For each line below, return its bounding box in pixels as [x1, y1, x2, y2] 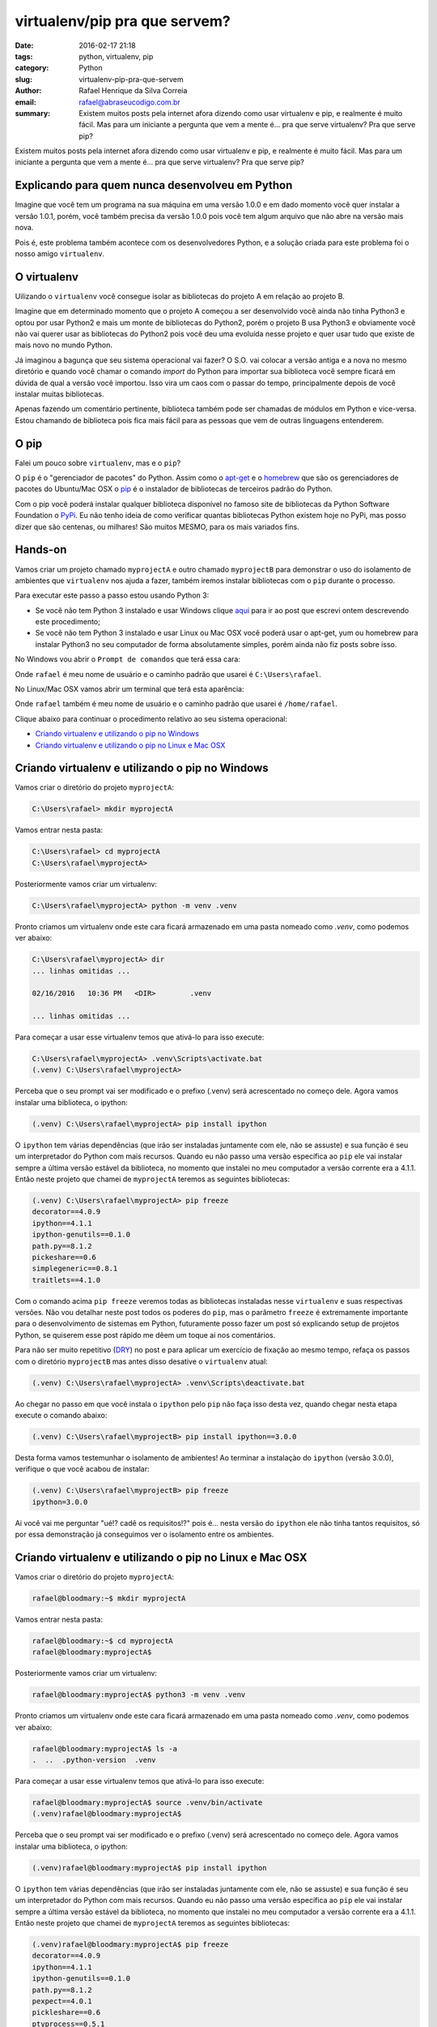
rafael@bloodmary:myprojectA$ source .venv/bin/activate [32, 1798, 263, 1807]
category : [15, 63, 49, 73]
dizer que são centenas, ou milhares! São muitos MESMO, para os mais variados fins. [15, 521, 299, 531]
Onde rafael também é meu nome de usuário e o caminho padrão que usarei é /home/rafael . [15, 699, 338, 709]
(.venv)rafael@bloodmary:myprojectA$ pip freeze [32, 1939, 229, 1949]
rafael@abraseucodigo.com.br [78, 97, 181, 107]
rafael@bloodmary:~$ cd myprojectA [32, 1636, 173, 1645]
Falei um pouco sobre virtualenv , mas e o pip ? [15, 458, 181, 468]
